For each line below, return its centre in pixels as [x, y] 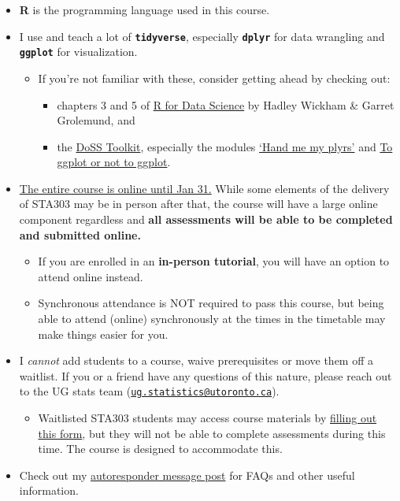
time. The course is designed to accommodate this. [160, 449]
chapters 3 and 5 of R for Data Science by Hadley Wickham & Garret [226, 104]
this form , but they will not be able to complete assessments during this [212, 433]
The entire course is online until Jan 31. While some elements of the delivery [204, 188]
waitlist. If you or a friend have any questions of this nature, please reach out [206, 375]
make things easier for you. [103, 334]
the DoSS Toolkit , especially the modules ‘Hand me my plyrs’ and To [225, 146]
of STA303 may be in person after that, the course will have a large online [198, 204]
